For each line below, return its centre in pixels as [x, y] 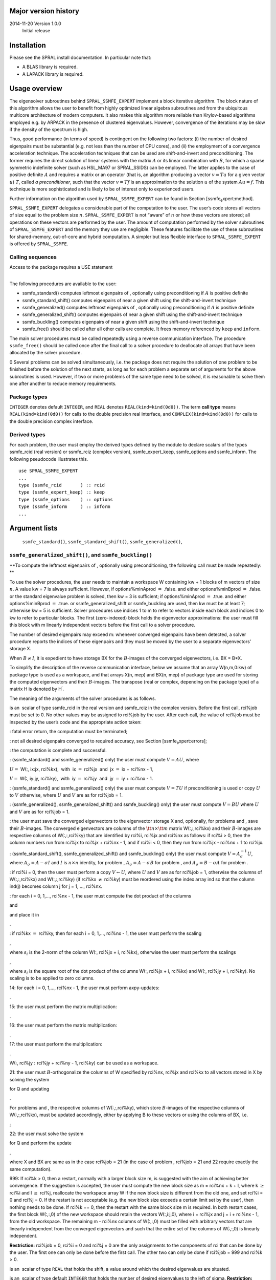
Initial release [36, 30]
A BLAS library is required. [50, 67]
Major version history [44, 11]
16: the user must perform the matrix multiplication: [63, 1025]
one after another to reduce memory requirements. [63, 383]
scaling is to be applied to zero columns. [52, 978]
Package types [28, 397]
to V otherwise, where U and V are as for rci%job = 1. [66, 795]
